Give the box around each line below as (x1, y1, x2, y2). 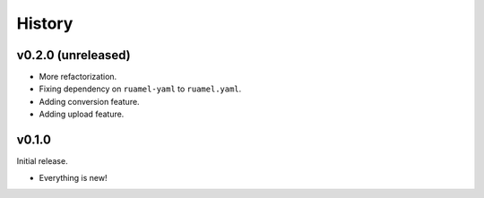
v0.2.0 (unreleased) (16, 47, 131, 63)
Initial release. (16, 156, 68, 167)
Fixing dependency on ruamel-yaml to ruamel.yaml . (39, 83, 242, 94)
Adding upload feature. (39, 108, 125, 120)
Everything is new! (39, 172, 108, 183)
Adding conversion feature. (39, 96, 140, 107)
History (16, 13, 73, 33)
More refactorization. (39, 72, 117, 82)
